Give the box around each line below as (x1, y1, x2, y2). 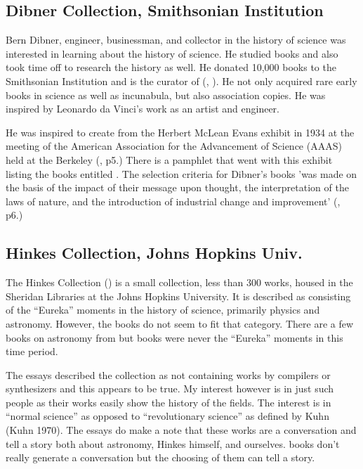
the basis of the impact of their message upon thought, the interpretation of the (6, 180, 349, 195)
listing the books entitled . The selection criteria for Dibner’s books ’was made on (6, 166, 357, 181)
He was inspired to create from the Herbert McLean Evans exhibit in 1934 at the (6, 124, 355, 139)
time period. (6, 344, 58, 359)
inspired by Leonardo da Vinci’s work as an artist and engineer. (6, 101, 279, 116)
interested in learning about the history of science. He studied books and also (6, 46, 338, 60)
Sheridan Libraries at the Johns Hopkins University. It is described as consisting (6, 288, 351, 303)
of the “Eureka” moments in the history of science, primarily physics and (6, 302, 320, 317)
